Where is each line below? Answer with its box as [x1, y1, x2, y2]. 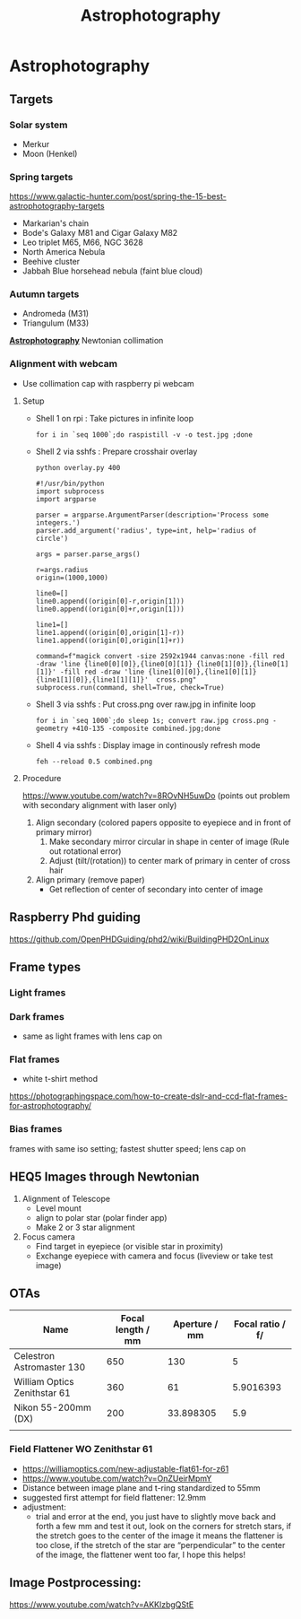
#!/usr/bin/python [35, 479, 105, 488]
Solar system [9, 118, 68, 131]
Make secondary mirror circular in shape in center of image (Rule [48, 836, 289, 847]
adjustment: [21, 1501, 67, 1512]
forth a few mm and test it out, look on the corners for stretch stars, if [35, 1520, 292, 1531]
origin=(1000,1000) [35, 573, 109, 582]
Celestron [13, 1350, 56, 1362]
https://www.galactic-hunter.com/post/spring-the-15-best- [9, 191, 227, 202]
